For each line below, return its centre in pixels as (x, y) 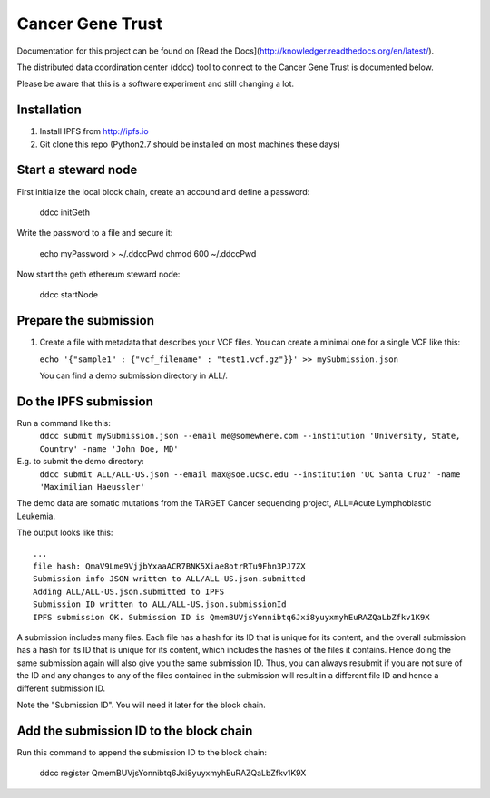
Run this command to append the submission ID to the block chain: (142, 752)
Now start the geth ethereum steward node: (98, 274)
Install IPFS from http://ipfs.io (94, 131)
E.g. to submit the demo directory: (80, 462)
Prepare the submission (85, 321)
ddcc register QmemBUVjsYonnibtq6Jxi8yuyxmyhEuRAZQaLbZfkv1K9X (173, 773)
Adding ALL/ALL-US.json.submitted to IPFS (129, 591)
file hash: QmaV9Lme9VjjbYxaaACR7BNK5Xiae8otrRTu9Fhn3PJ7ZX (169, 566)
